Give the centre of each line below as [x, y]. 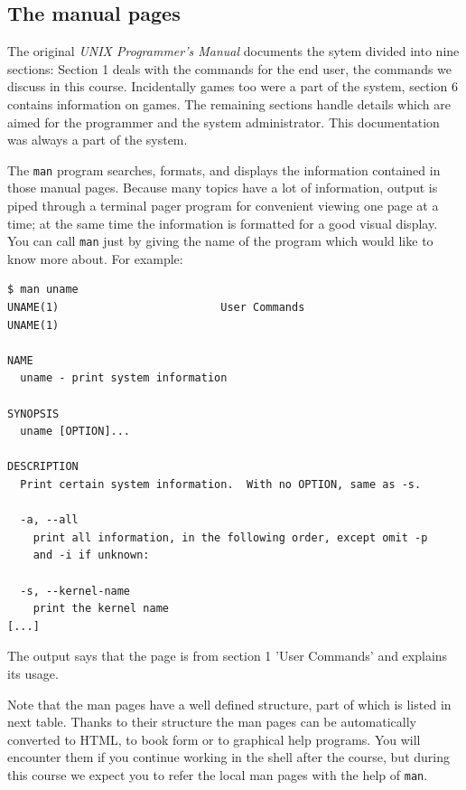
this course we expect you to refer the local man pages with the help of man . [218, 774]
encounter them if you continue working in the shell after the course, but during [228, 757]
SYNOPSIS [33, 414]
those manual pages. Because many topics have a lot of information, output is [223, 188]
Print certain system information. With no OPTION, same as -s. [221, 484]
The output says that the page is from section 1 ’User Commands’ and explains [228, 656]
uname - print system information [124, 378]
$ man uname [43, 290]
